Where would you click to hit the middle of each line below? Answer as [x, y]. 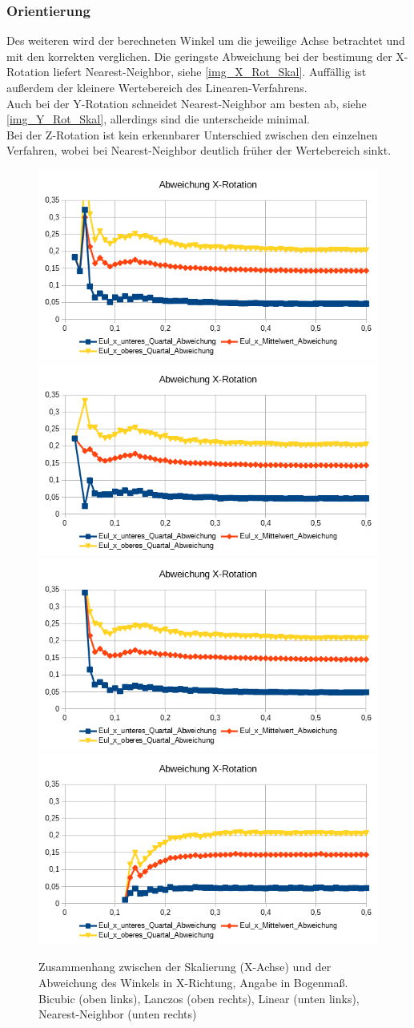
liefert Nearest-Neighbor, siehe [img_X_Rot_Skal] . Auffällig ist [210, 72]
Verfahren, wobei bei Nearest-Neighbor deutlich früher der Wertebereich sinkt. [199, 150]
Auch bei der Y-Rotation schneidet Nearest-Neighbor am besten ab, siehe [187, 103]
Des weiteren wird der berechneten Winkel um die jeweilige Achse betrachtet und [206, 40]
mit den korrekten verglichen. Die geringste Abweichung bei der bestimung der [199, 56]
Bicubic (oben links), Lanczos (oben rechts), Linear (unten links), [199, 998]
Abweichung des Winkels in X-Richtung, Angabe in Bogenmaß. [193, 982]
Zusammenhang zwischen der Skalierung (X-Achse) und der [185, 967]
